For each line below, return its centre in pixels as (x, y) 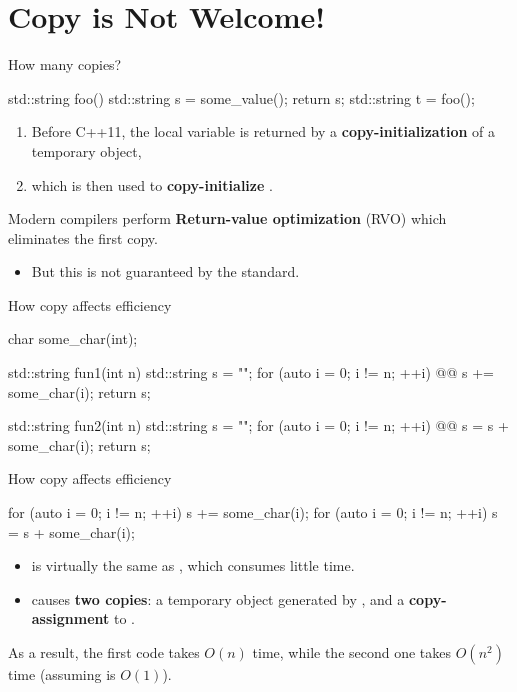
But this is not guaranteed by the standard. (165, 271)
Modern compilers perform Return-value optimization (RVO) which (227, 218)
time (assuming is (62, 674)
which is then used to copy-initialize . (152, 184)
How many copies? (65, 64)
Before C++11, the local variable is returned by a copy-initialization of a (263, 131)
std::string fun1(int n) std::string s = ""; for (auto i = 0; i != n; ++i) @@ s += (251, 372)
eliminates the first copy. (83, 237)
